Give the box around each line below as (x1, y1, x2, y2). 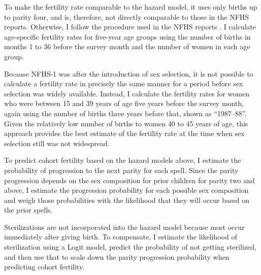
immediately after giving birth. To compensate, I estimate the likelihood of (4, 231, 237, 242)
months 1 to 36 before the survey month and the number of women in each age (4, 41, 250, 52)
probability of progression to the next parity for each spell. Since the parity (4, 164, 239, 175)
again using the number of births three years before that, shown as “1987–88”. (4, 108, 247, 118)
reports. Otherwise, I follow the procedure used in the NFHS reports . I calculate (4, 21, 256, 32)
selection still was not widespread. (4, 137, 110, 148)
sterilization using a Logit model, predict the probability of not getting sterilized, (4, 242, 256, 252)
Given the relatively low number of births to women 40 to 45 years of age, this (4, 118, 248, 128)
